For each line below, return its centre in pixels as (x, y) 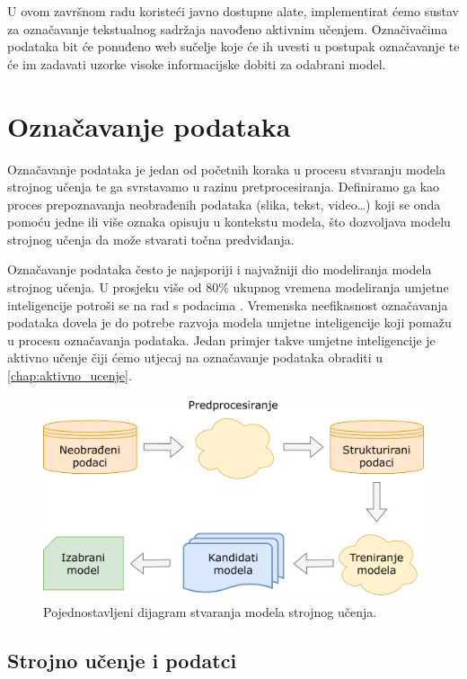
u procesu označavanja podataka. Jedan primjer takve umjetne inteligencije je (221, 339)
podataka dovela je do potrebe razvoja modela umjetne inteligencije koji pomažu (229, 322)
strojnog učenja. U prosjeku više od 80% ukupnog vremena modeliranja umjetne (228, 287)
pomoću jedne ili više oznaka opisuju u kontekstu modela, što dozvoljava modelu (229, 222)
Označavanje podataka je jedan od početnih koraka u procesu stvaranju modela (226, 169)
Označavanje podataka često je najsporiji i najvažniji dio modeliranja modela (220, 269)
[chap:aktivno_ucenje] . (70, 375)
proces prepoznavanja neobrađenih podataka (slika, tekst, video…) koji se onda (224, 204)
